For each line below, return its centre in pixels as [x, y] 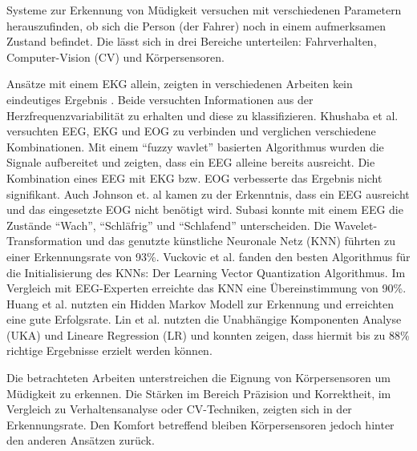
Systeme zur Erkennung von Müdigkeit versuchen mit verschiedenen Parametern [204, 10]
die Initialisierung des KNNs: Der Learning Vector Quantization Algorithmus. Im [206, 272]
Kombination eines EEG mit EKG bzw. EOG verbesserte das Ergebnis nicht [194, 177]
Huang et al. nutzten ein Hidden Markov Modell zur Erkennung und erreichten [200, 303]
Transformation [45, 241]
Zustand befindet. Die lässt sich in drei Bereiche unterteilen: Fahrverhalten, [192, 41]
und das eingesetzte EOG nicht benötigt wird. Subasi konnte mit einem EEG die [205, 209]
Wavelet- [356, 225]
